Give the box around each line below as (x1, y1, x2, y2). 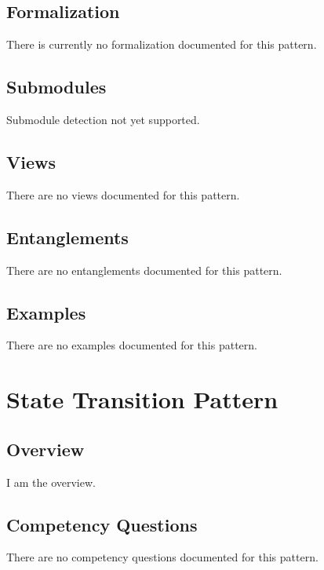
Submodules (6, 75, 107, 99)
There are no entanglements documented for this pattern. (6, 261, 282, 278)
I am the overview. (6, 473, 96, 490)
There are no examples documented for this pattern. (6, 337, 257, 353)
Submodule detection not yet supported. (6, 111, 200, 127)
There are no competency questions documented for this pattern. (6, 549, 319, 565)
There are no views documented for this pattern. (6, 186, 240, 203)
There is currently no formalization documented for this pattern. (6, 36, 317, 53)
